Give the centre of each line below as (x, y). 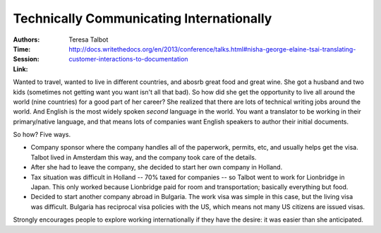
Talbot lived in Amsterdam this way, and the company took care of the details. (144, 157)
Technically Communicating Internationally (143, 18)
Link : (20, 69)
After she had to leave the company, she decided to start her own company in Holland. (157, 167)
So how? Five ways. (42, 135)
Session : (26, 59)
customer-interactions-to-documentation (128, 59)
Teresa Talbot (89, 40)
